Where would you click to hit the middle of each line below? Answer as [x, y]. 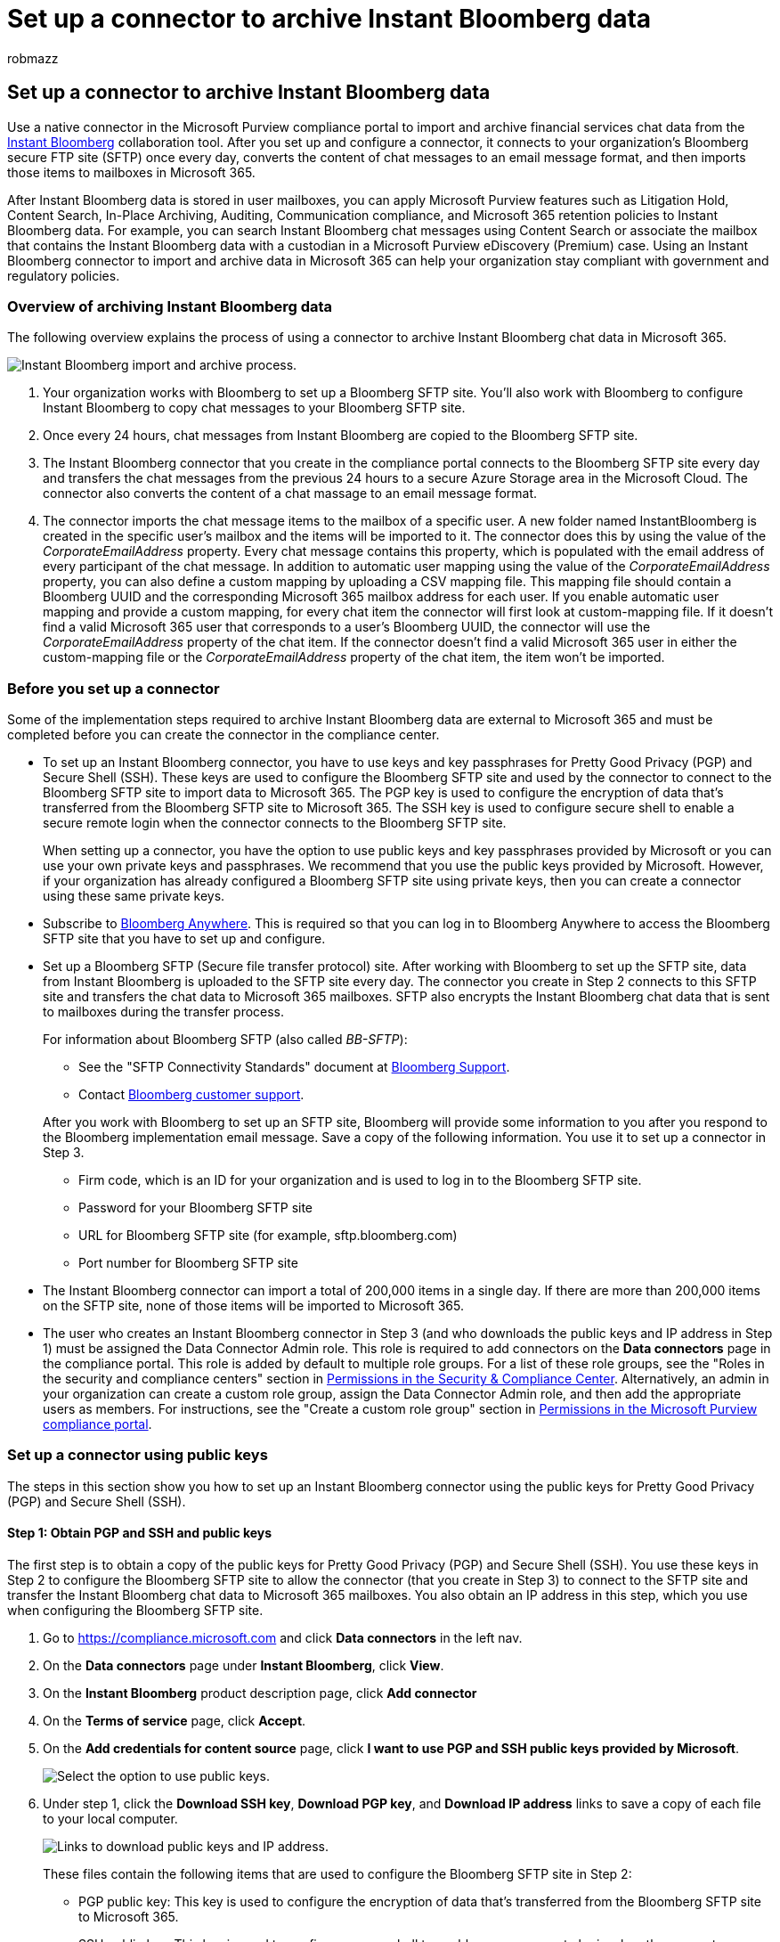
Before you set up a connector [114, 688]
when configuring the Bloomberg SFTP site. [135, 1611]
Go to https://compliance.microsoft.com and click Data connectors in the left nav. [283, 1638]
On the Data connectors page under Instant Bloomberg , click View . [244, 1666]
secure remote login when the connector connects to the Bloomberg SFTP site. [275, 823]
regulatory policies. [64, 275]
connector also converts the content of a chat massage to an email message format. [290, 494]
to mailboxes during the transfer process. [164, 1012]
